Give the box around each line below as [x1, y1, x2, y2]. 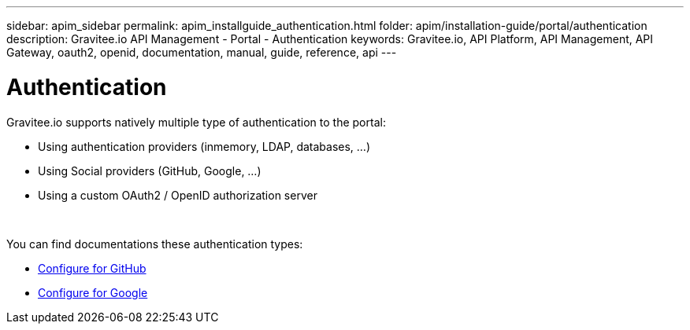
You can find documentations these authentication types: [6, 236, 303, 251]
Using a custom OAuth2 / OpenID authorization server [38, 188, 317, 202]
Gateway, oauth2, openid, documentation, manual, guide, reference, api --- [6, 46, 397, 59]
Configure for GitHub [38, 261, 147, 275]
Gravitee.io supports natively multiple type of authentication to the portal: [6, 115, 386, 129]
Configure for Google [38, 285, 148, 299]
